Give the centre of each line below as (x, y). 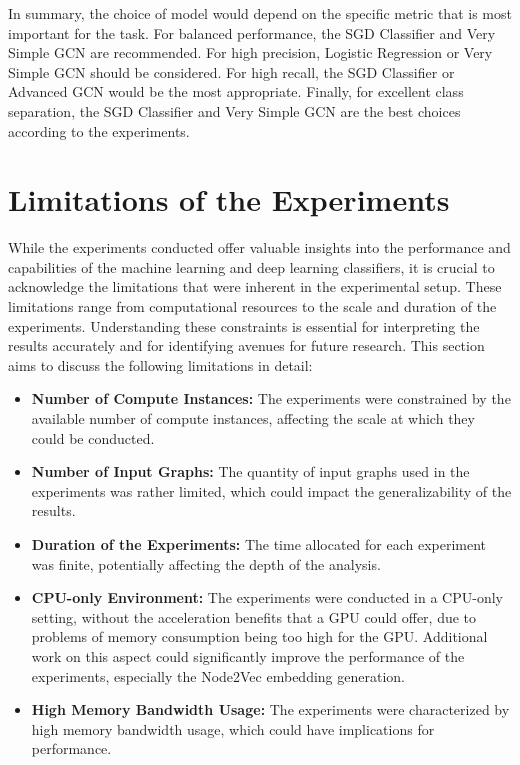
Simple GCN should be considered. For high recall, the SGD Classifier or (231, 71)
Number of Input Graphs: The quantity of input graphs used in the (250, 471)
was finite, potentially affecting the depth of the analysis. (206, 563)
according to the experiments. (99, 130)
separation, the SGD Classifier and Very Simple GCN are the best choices (234, 110)
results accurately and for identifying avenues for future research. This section (246, 345)
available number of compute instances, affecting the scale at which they (253, 418)
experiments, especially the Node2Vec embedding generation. (218, 675)
